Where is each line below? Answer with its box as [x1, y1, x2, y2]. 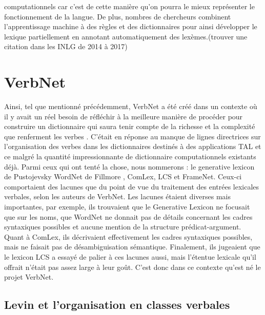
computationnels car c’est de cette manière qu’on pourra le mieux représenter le [4, 1, 255, 11]
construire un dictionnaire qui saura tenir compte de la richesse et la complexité [4, 121, 255, 132]
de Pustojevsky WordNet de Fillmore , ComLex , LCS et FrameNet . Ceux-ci [4, 171, 242, 182]
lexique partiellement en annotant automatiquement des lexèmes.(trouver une [4, 31, 248, 41]
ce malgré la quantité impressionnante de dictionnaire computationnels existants [4, 151, 256, 162]
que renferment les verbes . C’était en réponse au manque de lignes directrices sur [4, 131, 261, 141]
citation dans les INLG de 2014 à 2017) [4, 41, 128, 52]
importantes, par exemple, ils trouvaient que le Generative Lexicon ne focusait [4, 201, 250, 212]
